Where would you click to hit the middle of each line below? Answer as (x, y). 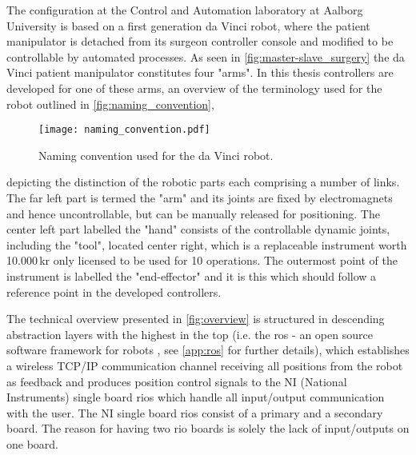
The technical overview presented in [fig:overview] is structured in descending (196, 319)
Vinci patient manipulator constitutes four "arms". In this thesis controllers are (200, 72)
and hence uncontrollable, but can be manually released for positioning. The (193, 213)
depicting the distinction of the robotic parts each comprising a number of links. (203, 182)
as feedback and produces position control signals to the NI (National (177, 381)
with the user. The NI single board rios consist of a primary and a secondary (195, 412)
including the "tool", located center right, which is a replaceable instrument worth (207, 244)
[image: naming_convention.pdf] (124, 130)
